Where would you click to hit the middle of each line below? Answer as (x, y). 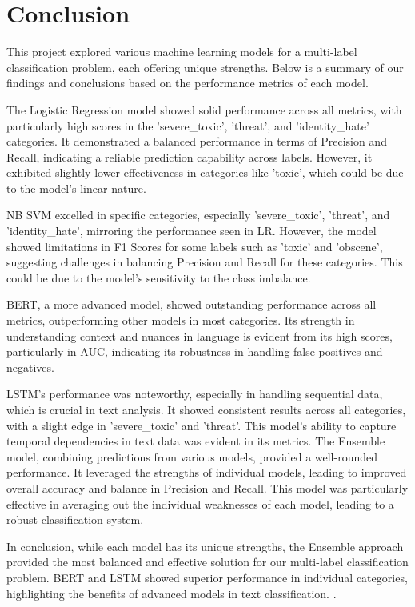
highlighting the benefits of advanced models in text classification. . (172, 593)
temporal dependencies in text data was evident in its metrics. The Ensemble (196, 441)
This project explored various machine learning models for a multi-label (182, 52)
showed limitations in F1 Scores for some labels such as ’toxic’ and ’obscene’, (195, 246)
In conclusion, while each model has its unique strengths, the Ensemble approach (205, 546)
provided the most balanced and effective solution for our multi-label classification (207, 562)
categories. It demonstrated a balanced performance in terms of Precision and (197, 141)
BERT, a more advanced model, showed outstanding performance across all (192, 304)
